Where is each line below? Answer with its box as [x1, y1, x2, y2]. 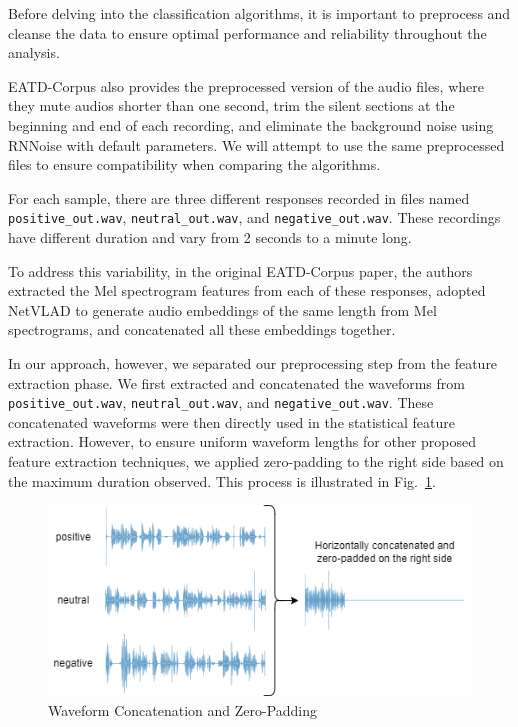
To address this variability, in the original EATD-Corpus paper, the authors [8, 260, 473, 281]
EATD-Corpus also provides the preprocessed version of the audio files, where [8, 75, 484, 96]
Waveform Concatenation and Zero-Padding [48, 700, 318, 720]
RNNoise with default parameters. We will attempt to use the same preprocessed [8, 134, 505, 155]
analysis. [8, 42, 60, 63]
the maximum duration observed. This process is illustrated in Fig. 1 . [8, 470, 436, 491]
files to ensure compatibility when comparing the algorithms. [8, 154, 381, 175]
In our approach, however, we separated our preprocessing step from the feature [8, 352, 498, 373]
